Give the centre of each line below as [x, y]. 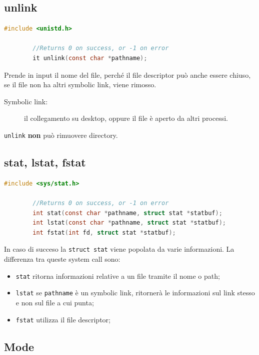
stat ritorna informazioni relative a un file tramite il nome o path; [118, 276]
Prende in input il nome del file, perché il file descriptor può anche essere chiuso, [127, 74]
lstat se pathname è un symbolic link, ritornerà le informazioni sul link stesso [135, 293]
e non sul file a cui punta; [55, 302]
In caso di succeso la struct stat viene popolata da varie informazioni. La [119, 249]
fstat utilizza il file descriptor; [63, 319]
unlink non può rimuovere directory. [61, 135]
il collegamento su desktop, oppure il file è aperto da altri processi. [126, 118]
